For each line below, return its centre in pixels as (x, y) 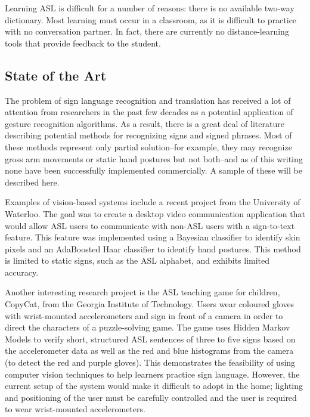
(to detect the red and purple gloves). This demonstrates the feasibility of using (150, 362)
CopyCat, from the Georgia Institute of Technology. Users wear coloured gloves (150, 304)
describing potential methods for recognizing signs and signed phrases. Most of (148, 135)
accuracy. (22, 272)
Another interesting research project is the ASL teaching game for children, (142, 292)
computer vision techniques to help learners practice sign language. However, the (152, 374)
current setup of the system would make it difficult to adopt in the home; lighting (154, 386)
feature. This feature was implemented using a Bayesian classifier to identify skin (153, 237)
